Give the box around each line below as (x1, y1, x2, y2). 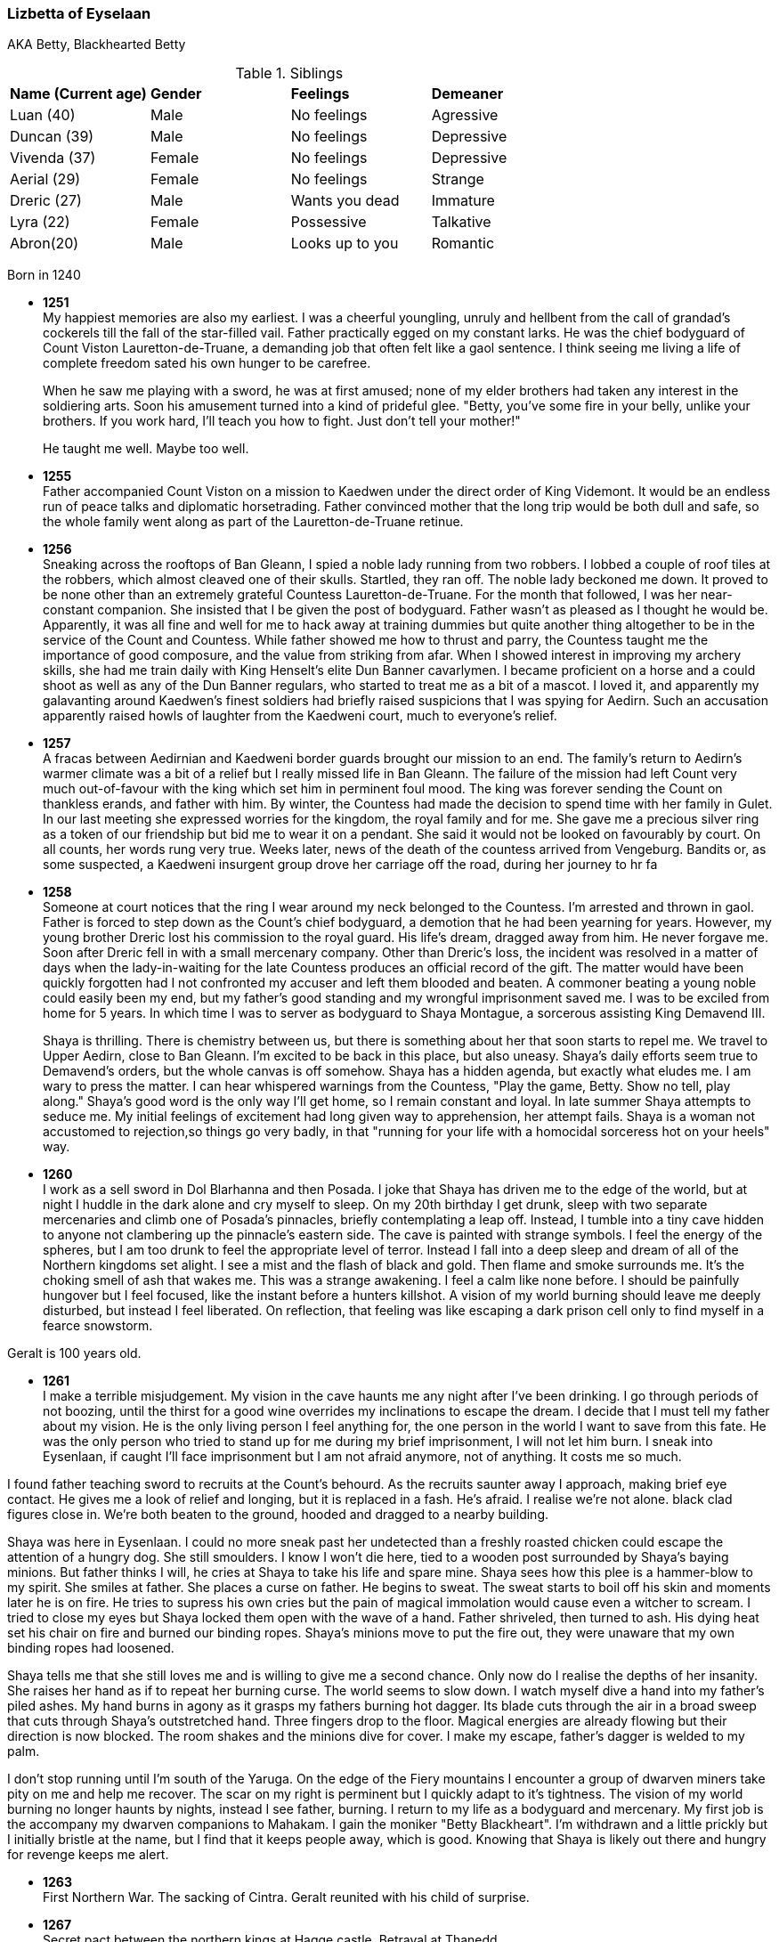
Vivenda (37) (10, 149, 96, 167)
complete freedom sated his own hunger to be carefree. (43, 355, 371, 371)
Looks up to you (290, 234, 399, 253)
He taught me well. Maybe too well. (43, 441, 249, 457)
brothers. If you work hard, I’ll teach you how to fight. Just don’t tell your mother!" (43, 413, 521, 429)
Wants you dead (290, 191, 400, 210)
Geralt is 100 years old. (7, 1345, 142, 1361)
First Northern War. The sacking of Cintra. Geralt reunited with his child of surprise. (43, 1889, 530, 1905)
